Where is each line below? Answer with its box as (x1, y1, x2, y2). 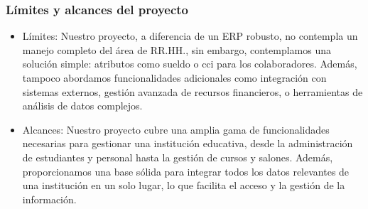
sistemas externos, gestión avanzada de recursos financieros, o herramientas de (22, 84, 363, 99)
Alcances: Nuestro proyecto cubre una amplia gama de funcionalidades (22, 122, 330, 136)
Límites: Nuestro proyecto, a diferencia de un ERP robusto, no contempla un (22, 28, 358, 43)
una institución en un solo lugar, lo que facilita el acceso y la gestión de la (22, 178, 345, 193)
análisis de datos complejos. (22, 98, 143, 113)
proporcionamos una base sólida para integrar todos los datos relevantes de (22, 164, 350, 178)
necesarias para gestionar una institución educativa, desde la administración (22, 136, 353, 151)
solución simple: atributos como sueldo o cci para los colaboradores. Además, (22, 56, 357, 71)
